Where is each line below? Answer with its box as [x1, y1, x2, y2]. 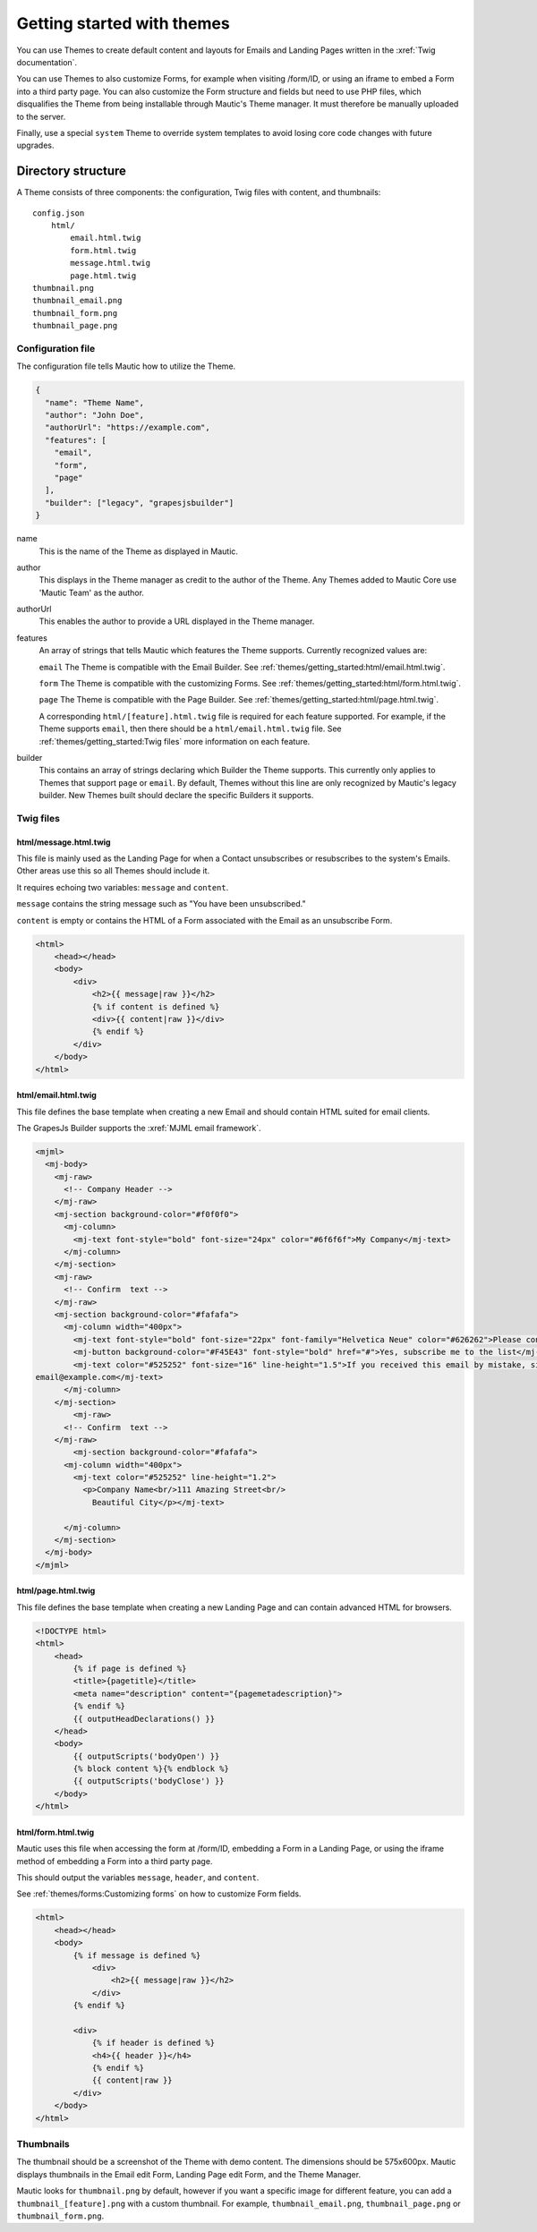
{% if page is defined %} [72, 1663, 187, 1674]
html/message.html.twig [16, 837, 111, 848]
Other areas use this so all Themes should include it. [16, 865, 210, 876]
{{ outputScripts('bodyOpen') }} [72, 1751, 220, 1761]
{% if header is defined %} [91, 2038, 215, 2049]
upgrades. [16, 140, 55, 151]
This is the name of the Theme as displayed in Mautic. [38, 546, 239, 557]
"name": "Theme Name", [45, 397, 145, 407]
